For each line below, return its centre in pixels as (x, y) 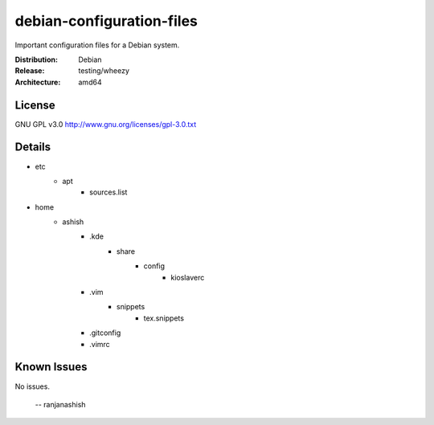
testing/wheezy (104, 71)
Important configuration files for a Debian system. (97, 45)
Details (33, 147)
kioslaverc (188, 277)
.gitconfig (105, 333)
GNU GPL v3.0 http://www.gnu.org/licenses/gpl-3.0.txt (106, 124)
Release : (30, 71)
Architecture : (38, 82)
